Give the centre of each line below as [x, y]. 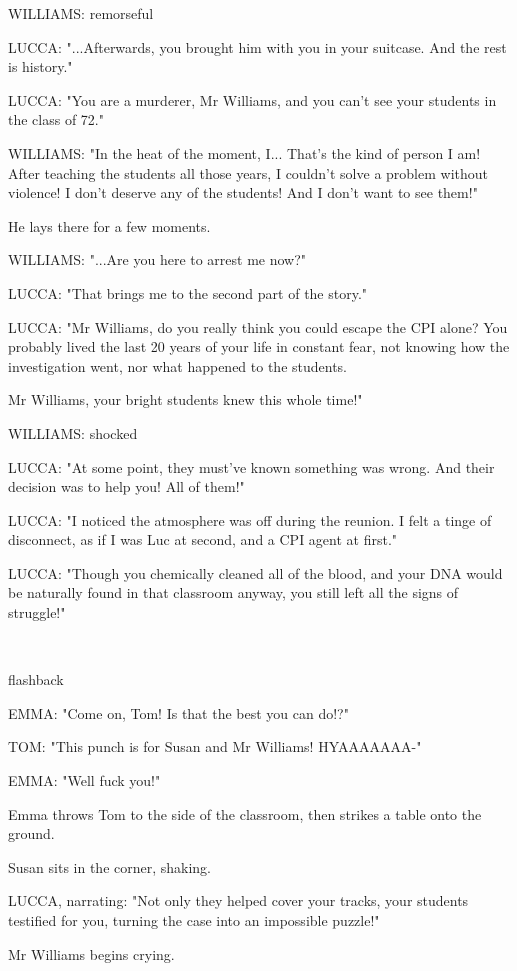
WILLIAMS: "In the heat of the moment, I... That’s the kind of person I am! [244, 152]
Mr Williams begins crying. [91, 953]
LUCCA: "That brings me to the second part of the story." [188, 292]
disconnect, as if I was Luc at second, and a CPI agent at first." [203, 539]
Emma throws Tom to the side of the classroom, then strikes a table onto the [245, 813]
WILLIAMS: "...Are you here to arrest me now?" [157, 259]
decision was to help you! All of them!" [126, 486]
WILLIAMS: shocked [73, 432]
